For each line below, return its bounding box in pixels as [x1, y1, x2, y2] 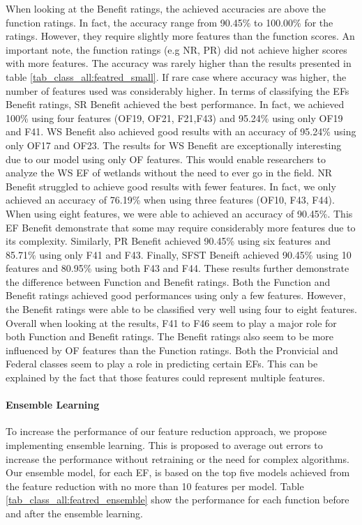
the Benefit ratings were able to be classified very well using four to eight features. [6, 302, 357, 317]
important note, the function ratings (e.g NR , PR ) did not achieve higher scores [6, 42, 347, 56]
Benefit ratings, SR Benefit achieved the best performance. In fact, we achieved [6, 97, 345, 112]
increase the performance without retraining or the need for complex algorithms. [6, 451, 349, 466]
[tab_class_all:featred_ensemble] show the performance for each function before [6, 492, 349, 507]
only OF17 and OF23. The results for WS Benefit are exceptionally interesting [6, 137, 342, 152]
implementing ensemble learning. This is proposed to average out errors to [6, 438, 323, 452]
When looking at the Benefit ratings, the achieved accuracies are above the [6, 1, 326, 15]
